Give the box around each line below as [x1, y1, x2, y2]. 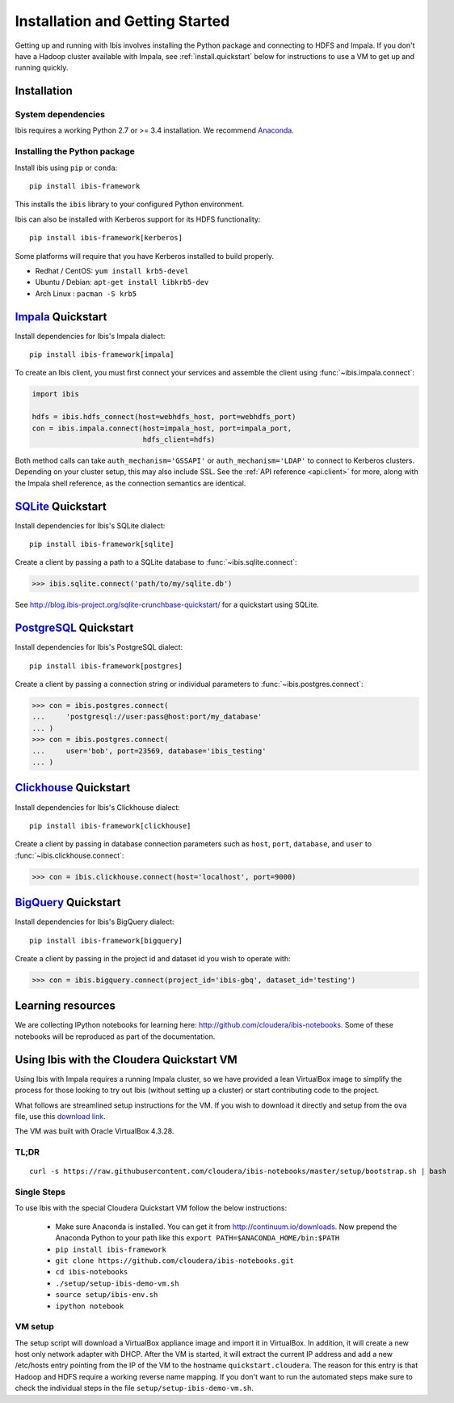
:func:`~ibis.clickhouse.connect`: [15, 850, 124, 860]
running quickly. [15, 63, 69, 73]
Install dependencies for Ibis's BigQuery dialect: [15, 917, 174, 926]
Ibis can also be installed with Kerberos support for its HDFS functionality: [15, 214, 261, 224]
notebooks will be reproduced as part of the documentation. [15, 1032, 216, 1041]
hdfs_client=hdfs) [142, 434, 216, 444]
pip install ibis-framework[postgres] [29, 661, 183, 671]
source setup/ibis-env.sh [55, 1291, 158, 1299]
